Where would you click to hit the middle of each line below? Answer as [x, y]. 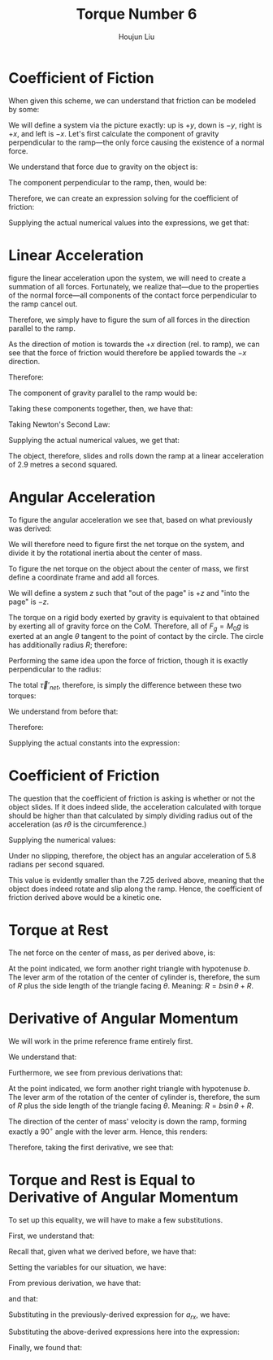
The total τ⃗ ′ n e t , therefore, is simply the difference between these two [125, 686]
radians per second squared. [57, 865]
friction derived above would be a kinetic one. [85, 897]
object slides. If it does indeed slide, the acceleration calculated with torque [135, 807]
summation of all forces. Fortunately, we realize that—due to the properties [134, 286]
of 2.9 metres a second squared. [63, 464]
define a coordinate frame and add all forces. [84, 577]
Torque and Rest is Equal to [102, 1180]
